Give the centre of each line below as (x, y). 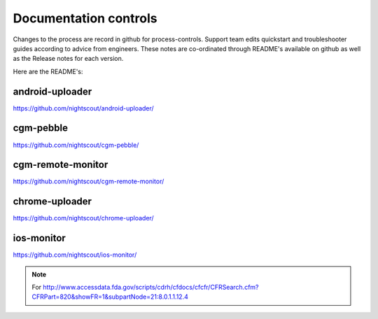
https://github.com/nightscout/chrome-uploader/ (83, 218)
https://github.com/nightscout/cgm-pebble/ (76, 145)
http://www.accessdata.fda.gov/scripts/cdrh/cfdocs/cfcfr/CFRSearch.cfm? (151, 288)
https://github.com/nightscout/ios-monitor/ (75, 255)
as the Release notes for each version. (68, 59)
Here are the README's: (48, 71)
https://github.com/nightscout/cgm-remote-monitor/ (89, 181)
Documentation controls (85, 18)
